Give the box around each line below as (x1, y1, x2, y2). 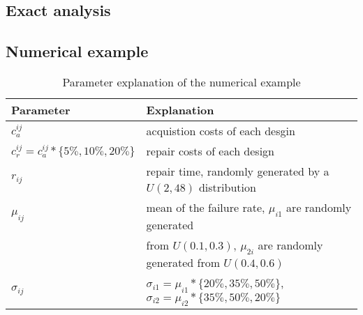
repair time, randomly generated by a (146, 162, 329, 179)
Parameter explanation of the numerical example (62, 73, 301, 90)
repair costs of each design (146, 142, 275, 159)
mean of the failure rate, (146, 199, 265, 215)
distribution (198, 178, 256, 195)
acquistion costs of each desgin (146, 122, 295, 139)
